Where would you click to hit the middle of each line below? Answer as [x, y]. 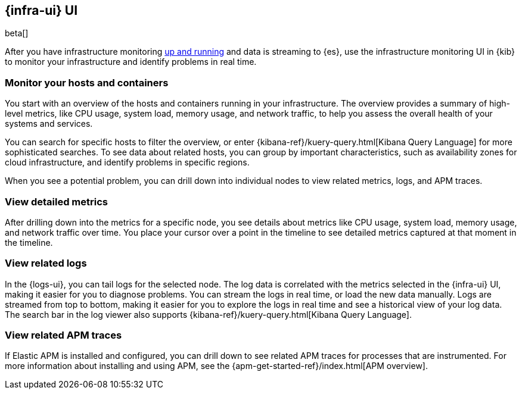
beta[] [17, 33]
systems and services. [49, 124]
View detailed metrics [56, 201]
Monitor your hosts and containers [87, 82]
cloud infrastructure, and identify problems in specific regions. [127, 162]
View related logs [46, 263]
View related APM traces [63, 335]
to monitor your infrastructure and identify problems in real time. [131, 62]
